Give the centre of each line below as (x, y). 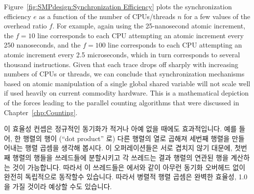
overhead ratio (25, 26)
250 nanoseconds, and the (42, 45)
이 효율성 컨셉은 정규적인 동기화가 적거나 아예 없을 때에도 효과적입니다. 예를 (120, 129)
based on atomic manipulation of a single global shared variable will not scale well (127, 83)
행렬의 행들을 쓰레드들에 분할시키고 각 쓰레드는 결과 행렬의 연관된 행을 (120, 157)
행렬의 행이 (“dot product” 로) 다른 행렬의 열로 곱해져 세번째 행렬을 (126, 138)
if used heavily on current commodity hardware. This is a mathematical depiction (127, 93)
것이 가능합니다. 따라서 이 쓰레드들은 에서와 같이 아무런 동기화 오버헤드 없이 (129, 167)
